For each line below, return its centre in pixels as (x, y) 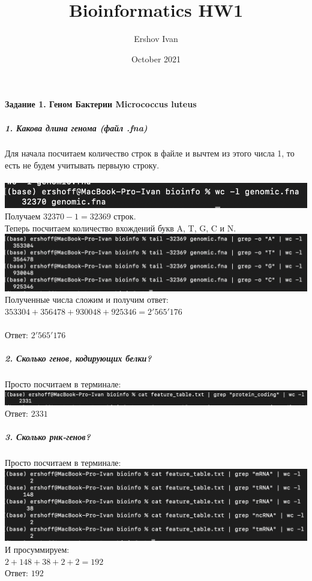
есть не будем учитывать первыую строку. (82, 165)
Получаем (23, 216)
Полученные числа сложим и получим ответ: (87, 299)
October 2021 (156, 58)
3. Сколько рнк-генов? (48, 437)
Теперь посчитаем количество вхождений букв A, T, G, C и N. (121, 228)
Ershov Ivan (156, 39)
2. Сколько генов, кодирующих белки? (78, 358)
